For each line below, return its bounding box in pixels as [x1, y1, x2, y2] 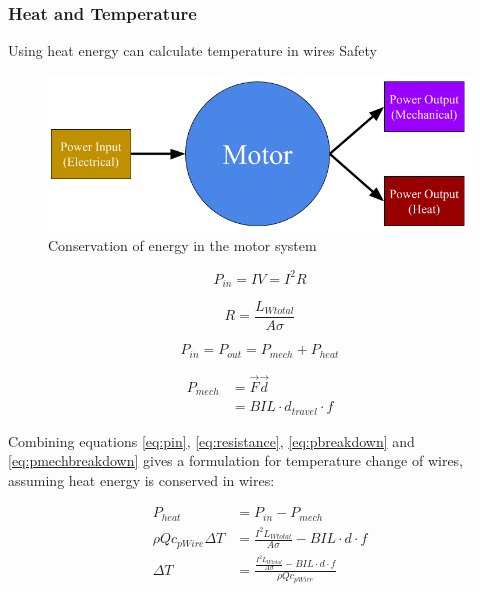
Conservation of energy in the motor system [48, 235, 317, 256]
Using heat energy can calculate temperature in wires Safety [8, 40, 377, 61]
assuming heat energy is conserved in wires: [8, 469, 275, 490]
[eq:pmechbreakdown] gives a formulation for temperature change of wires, [8, 450, 464, 471]
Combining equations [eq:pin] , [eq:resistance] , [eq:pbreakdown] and [8, 430, 415, 451]
